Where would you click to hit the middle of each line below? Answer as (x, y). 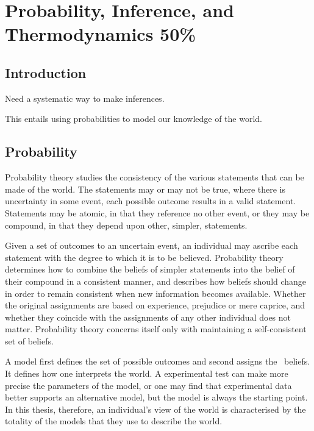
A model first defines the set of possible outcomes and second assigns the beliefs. (158, 361)
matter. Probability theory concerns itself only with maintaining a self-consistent (156, 329)
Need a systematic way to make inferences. (85, 98)
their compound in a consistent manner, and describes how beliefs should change (156, 281)
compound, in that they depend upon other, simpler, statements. (126, 225)
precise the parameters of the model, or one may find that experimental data (148, 385)
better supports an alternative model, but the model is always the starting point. (156, 397)
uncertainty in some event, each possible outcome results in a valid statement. (151, 201)
